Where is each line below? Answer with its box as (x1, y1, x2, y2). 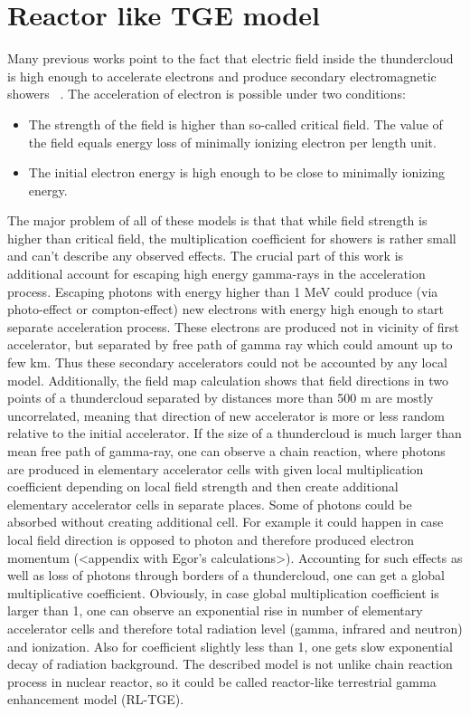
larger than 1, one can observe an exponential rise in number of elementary (7, 601, 423, 620)
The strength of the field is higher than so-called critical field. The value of (28, 114, 443, 133)
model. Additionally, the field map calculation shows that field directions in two (7, 370, 448, 389)
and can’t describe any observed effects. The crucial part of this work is (7, 246, 404, 265)
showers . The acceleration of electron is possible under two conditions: (7, 84, 406, 103)
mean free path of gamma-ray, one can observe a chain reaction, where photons (7, 442, 446, 460)
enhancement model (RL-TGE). (7, 690, 184, 709)
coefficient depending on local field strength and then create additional (7, 477, 399, 496)
